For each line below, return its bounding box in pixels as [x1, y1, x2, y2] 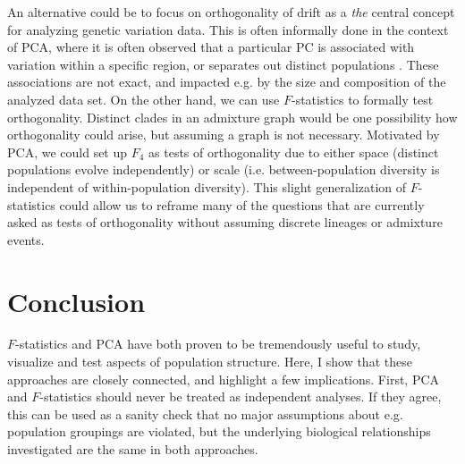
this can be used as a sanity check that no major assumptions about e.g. [7, 404, 403, 423]
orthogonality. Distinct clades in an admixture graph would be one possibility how [7, 107, 458, 126]
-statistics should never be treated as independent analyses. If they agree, [39, 387, 442, 406]
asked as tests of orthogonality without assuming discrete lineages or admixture [7, 213, 443, 232]
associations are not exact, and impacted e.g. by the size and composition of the [7, 72, 446, 91]
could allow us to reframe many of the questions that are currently [59, 195, 425, 214]
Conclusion [7, 283, 146, 319]
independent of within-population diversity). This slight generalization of [7, 177, 407, 196]
